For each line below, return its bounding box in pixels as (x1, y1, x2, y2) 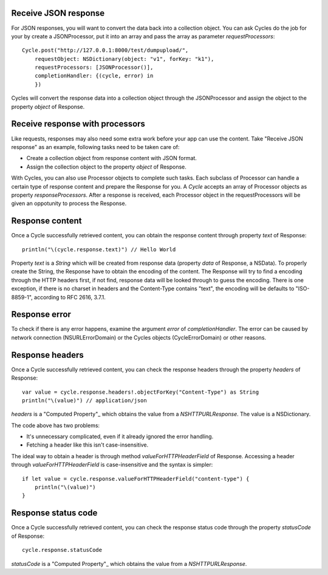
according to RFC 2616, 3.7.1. (33, 293, 106, 301)
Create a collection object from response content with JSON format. (26, 155, 197, 162)
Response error (11, 309, 71, 319)
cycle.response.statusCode (22, 546, 103, 554)
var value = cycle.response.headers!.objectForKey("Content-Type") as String (22, 388, 259, 396)
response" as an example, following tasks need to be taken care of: (11, 143, 180, 150)
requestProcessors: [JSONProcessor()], (34, 64, 154, 71)
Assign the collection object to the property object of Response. (26, 163, 186, 170)
